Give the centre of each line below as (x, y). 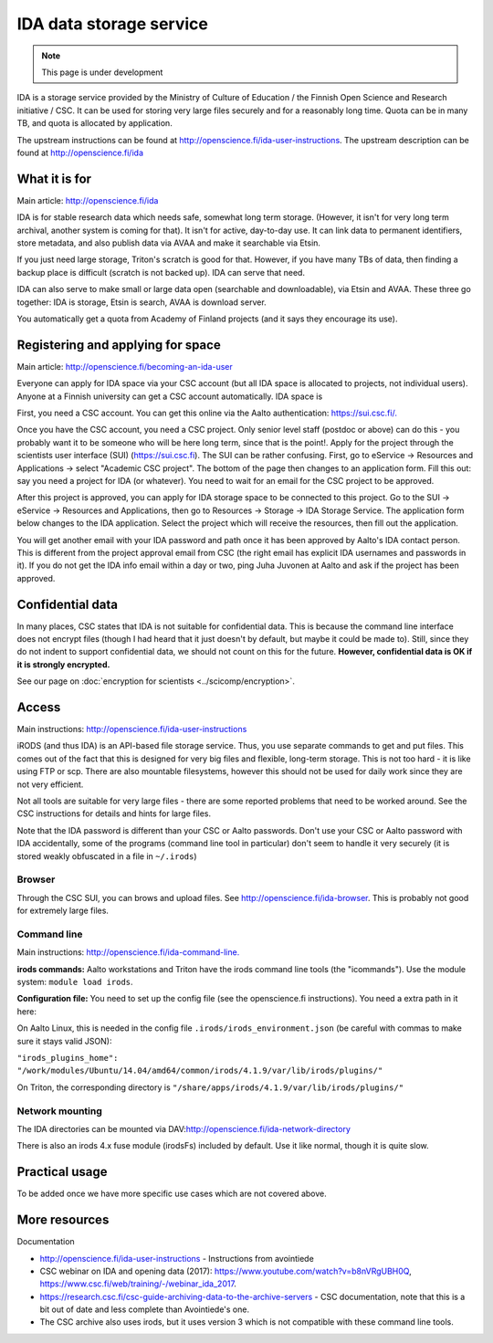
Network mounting (59, 1111)
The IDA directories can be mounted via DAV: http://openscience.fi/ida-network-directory (184, 1128)
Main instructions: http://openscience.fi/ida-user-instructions (132, 729)
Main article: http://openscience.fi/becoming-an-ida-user (125, 366)
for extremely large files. (63, 911)
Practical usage (63, 1172)
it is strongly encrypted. (63, 664)
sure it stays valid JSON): (64, 1041)
